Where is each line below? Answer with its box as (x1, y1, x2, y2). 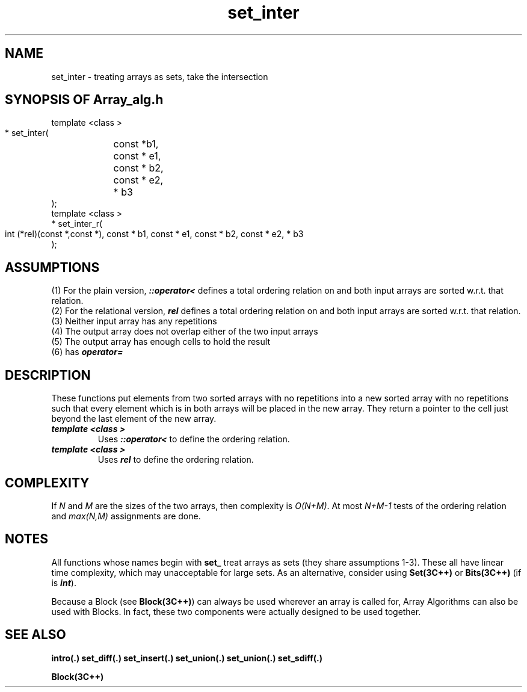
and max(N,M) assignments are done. (51, 510, 201, 521)
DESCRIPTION (5, 367, 91, 383)
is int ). (51, 577, 76, 588)
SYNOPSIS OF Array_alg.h (5, 92, 164, 108)
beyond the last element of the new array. (51, 413, 217, 424)
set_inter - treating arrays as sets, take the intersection (51, 71, 268, 82)
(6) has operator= (51, 347, 123, 357)
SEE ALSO (5, 627, 66, 643)
